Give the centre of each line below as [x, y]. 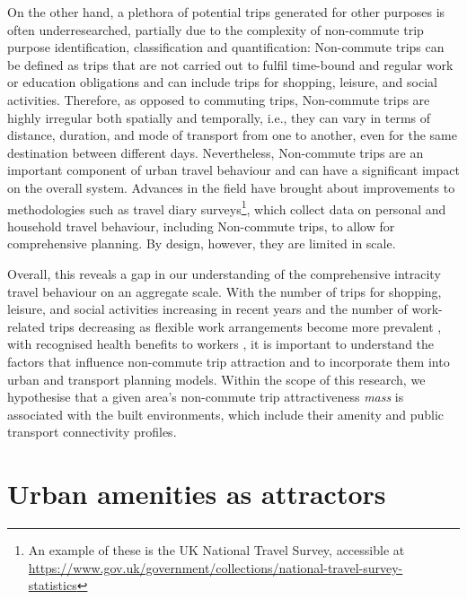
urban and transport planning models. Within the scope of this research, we [216, 379]
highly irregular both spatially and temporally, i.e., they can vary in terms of [219, 117]
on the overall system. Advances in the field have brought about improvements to [231, 187]
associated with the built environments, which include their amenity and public [226, 414]
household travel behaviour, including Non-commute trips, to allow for [201, 226]
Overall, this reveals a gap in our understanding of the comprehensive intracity [224, 273]
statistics [53, 585]
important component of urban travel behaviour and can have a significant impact [233, 170]
